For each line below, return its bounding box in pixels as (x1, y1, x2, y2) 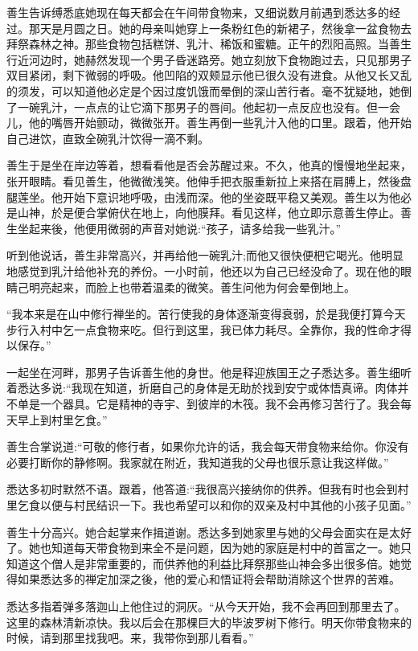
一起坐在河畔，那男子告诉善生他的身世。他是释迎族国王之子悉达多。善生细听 (6, 363, 412, 380)
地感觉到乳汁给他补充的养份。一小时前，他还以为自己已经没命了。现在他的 (6, 262, 400, 279)
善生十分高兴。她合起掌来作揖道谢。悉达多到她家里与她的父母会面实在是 (6, 523, 389, 540)
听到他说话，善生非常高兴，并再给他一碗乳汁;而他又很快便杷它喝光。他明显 (6, 247, 404, 264)
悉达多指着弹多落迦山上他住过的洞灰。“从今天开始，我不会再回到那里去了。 (6, 598, 406, 614)
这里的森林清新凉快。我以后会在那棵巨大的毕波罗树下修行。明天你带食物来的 (6, 613, 412, 630)
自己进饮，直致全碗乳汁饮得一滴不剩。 (6, 129, 209, 146)
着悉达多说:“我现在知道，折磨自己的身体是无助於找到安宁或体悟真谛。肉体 (6, 379, 398, 396)
